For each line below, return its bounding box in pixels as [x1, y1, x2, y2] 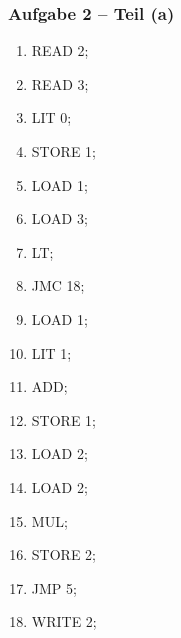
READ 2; [31, 40, 89, 61]
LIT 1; [31, 342, 72, 363]
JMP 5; [31, 577, 77, 598]
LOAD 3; [31, 208, 88, 229]
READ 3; [31, 73, 89, 94]
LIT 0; [31, 107, 72, 128]
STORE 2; [31, 544, 96, 565]
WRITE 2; [31, 611, 97, 632]
